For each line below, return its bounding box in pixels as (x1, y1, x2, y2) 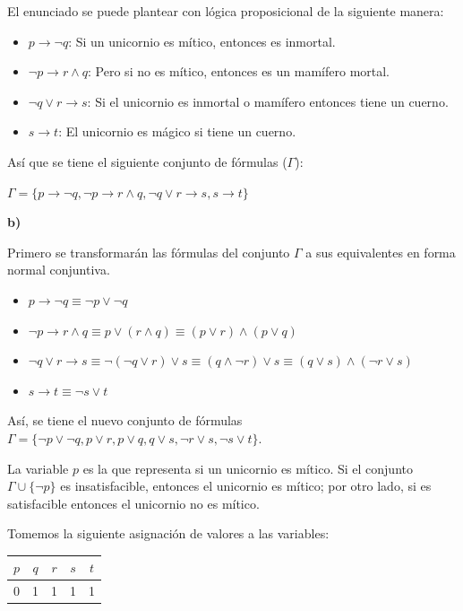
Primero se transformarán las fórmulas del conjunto (7, 242, 290, 261)
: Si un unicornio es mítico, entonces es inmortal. (68, 31, 336, 50)
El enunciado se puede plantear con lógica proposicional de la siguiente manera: (7, 2, 444, 20)
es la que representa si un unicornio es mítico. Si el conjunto (82, 458, 413, 477)
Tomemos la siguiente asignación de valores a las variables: (7, 524, 330, 543)
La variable (7, 458, 69, 477)
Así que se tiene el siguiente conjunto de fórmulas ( (7, 152, 287, 170)
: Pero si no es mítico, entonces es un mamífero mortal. (88, 62, 390, 81)
